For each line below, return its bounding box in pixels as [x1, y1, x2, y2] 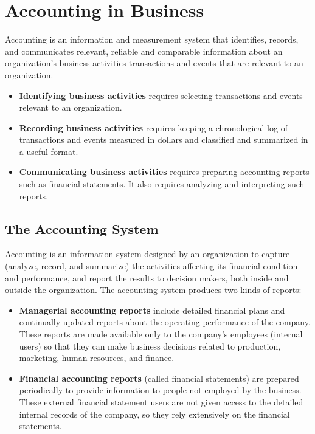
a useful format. [19, 145, 78, 157]
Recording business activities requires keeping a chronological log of [19, 121, 288, 134]
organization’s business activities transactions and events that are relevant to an [5, 57, 303, 69]
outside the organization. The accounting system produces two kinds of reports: [5, 283, 302, 296]
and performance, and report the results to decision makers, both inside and [5, 271, 289, 284]
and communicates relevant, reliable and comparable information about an [5, 44, 283, 57]
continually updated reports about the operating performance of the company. [19, 315, 311, 328]
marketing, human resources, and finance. [19, 351, 175, 364]
